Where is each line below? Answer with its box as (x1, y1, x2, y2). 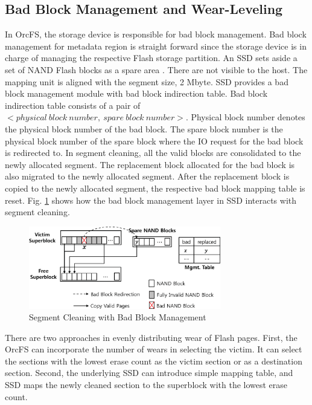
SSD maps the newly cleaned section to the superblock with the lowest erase (5, 378, 288, 391)
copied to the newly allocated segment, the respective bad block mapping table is (5, 181, 305, 194)
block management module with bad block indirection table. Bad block (5, 87, 268, 100)
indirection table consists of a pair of (5, 99, 141, 111)
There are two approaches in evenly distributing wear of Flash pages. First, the (5, 331, 298, 343)
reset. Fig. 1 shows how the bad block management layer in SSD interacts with (5, 193, 297, 206)
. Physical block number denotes (185, 111, 305, 123)
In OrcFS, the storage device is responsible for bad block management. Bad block (5, 28, 307, 40)
